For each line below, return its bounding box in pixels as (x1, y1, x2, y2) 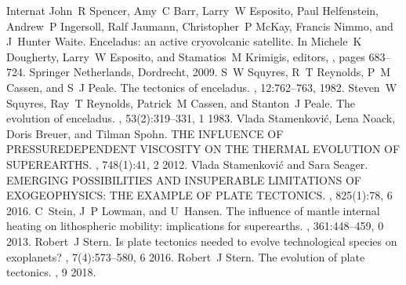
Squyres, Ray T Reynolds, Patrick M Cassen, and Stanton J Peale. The (6, 94, 356, 111)
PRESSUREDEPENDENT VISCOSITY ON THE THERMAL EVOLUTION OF (6, 141, 401, 157)
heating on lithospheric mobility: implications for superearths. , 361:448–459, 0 (6, 217, 384, 234)
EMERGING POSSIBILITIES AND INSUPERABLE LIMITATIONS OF (6, 171, 361, 188)
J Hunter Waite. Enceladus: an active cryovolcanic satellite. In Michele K (6, 33, 362, 49)
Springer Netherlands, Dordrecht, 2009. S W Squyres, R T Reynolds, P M (29, 64, 391, 80)
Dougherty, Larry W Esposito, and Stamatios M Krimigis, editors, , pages (6, 48, 365, 64)
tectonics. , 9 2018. (6, 264, 96, 280)
